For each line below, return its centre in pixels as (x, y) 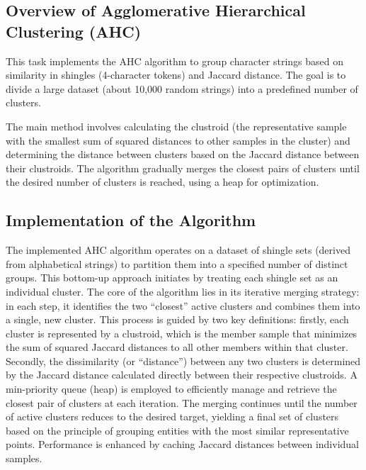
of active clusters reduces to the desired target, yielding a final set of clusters (172, 416)
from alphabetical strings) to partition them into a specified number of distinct (177, 263)
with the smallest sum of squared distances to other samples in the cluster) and (178, 140)
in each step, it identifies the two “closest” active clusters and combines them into (183, 305)
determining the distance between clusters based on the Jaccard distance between (183, 154)
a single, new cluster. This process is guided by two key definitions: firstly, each (177, 319)
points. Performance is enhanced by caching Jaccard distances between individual (182, 444)
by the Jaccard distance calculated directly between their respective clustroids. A (182, 375)
